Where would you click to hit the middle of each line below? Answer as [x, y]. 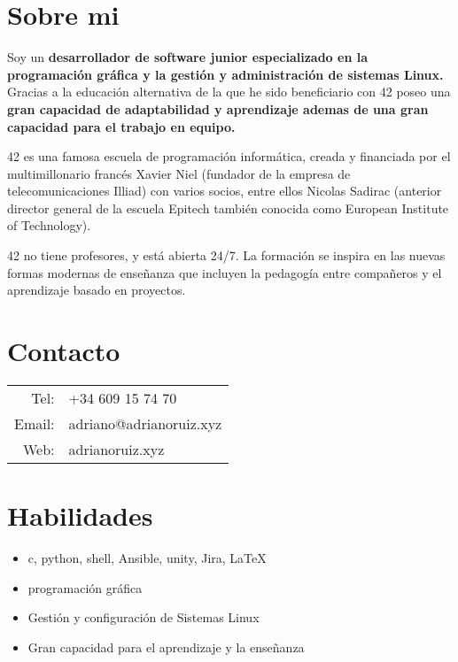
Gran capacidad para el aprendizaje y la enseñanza [166, 647]
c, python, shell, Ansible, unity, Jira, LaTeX [147, 558]
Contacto [64, 351]
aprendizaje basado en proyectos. [97, 290]
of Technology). [49, 225]
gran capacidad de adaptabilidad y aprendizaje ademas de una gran [218, 108]
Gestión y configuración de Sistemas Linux [144, 617]
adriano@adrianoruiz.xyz [145, 423]
